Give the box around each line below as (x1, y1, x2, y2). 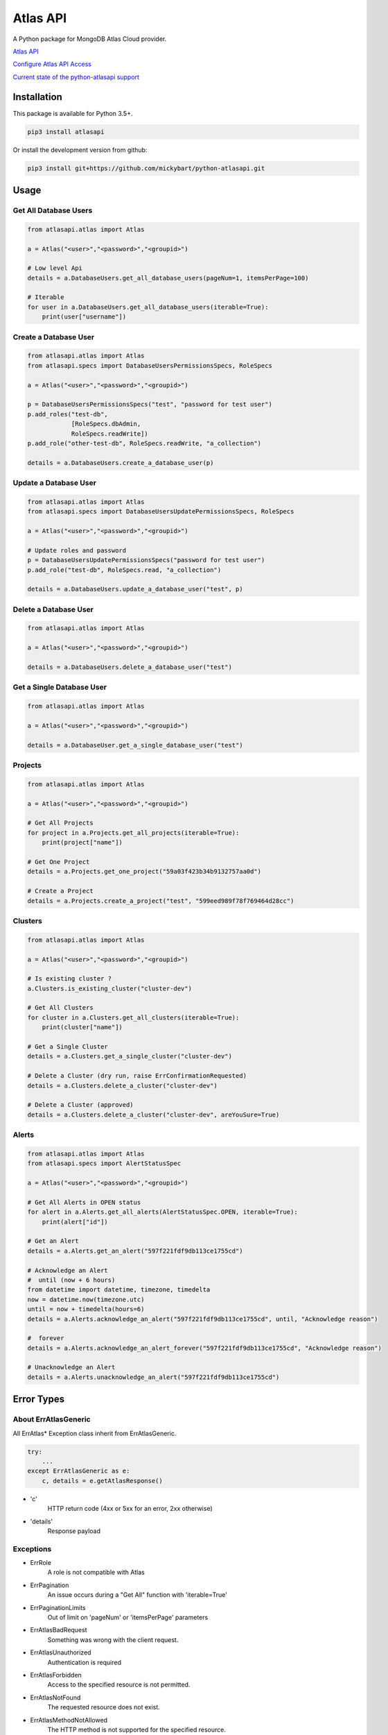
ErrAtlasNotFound (30, 1693, 81, 1702)
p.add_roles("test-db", (27, 410, 109, 418)
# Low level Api (27, 264, 83, 272)
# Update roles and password (27, 546, 127, 555)
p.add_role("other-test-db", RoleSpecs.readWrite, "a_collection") (27, 439, 262, 447)
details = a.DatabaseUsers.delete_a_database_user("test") (27, 663, 232, 671)
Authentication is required (47, 1658, 121, 1666)
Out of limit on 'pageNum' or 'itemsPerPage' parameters (47, 1614, 209, 1622)
